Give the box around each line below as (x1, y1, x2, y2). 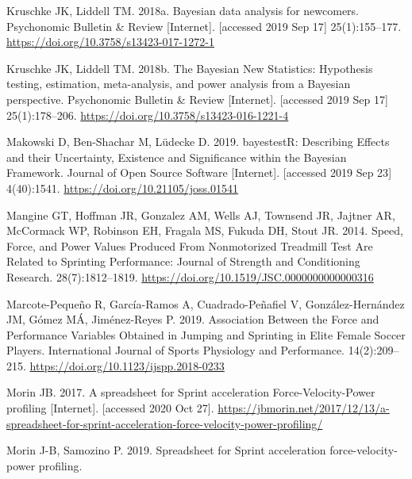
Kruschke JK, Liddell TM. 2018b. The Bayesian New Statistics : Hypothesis (6, 59, 373, 76)
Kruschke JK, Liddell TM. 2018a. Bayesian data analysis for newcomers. (6, 2, 360, 18)
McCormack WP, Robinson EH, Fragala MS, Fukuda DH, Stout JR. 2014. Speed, (6, 222, 403, 239)
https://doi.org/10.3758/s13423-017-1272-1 (6, 33, 214, 50)
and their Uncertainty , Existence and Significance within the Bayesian (6, 148, 347, 165)
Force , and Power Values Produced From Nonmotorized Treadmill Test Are (6, 237, 373, 254)
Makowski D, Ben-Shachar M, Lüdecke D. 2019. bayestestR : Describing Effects (6, 133, 390, 150)
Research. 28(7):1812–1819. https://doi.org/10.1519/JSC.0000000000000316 (6, 268, 374, 285)
